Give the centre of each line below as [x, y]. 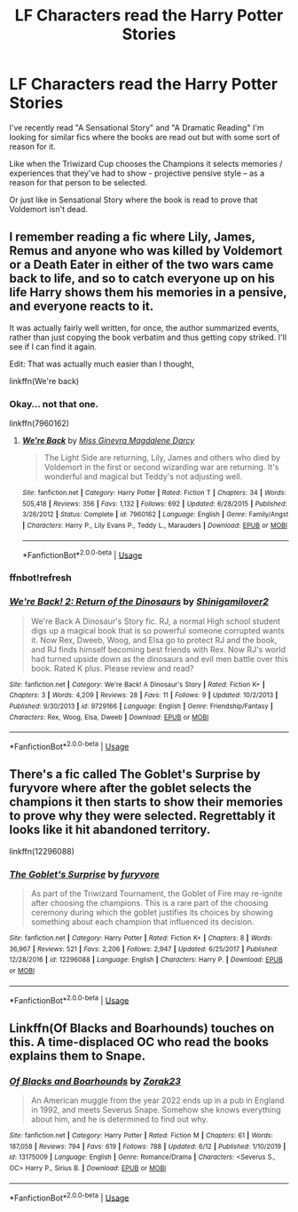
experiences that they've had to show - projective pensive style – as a [137, 173]
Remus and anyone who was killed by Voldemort [146, 251]
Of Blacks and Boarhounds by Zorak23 [95, 1081]
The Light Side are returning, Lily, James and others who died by [162, 458]
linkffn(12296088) [42, 851]
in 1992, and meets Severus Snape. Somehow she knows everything [156, 1109]
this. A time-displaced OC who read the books [139, 1042]
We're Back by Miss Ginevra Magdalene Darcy [108, 441]
